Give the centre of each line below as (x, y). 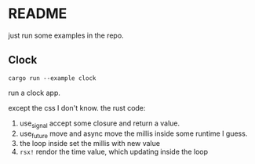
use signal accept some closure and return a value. (100, 124)
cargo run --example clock (52, 78)
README (38, 14)
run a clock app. (34, 93)
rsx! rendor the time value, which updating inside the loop (113, 152)
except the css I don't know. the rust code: (77, 108)
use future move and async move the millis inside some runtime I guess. (133, 134)
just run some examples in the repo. (66, 35)
